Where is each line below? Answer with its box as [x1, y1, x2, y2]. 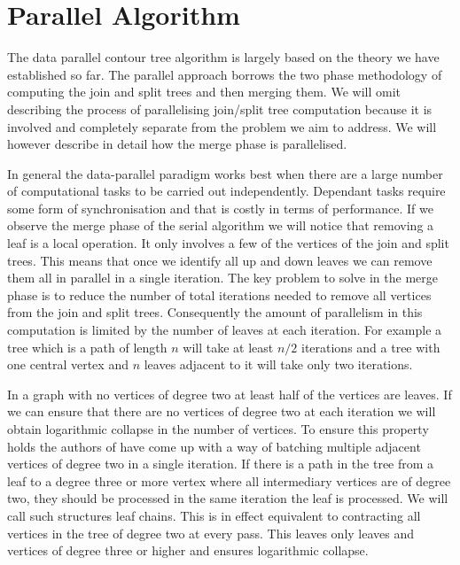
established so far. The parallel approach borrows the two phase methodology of [7, 65, 442, 83]
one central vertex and [7, 355, 129, 374]
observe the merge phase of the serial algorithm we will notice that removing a [7, 216, 434, 235]
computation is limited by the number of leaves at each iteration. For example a [7, 321, 442, 339]
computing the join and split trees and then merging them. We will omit [7, 82, 401, 101]
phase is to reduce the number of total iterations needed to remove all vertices [7, 285, 432, 304]
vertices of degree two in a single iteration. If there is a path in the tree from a [7, 454, 434, 473]
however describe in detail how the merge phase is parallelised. [7, 135, 347, 153]
